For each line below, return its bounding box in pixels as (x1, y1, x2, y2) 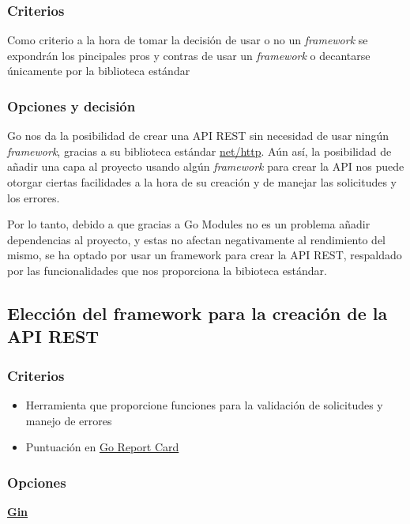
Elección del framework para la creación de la (7, 300, 388, 325)
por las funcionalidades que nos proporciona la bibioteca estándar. (7, 262, 327, 278)
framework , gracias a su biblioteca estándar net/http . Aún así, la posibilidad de (7, 142, 392, 159)
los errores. (7, 189, 60, 205)
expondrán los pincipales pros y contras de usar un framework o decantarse (7, 47, 371, 63)
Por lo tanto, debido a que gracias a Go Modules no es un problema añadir (7, 216, 371, 232)
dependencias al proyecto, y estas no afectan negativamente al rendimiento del (7, 231, 386, 247)
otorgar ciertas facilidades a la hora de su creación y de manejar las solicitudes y (7, 174, 397, 190)
